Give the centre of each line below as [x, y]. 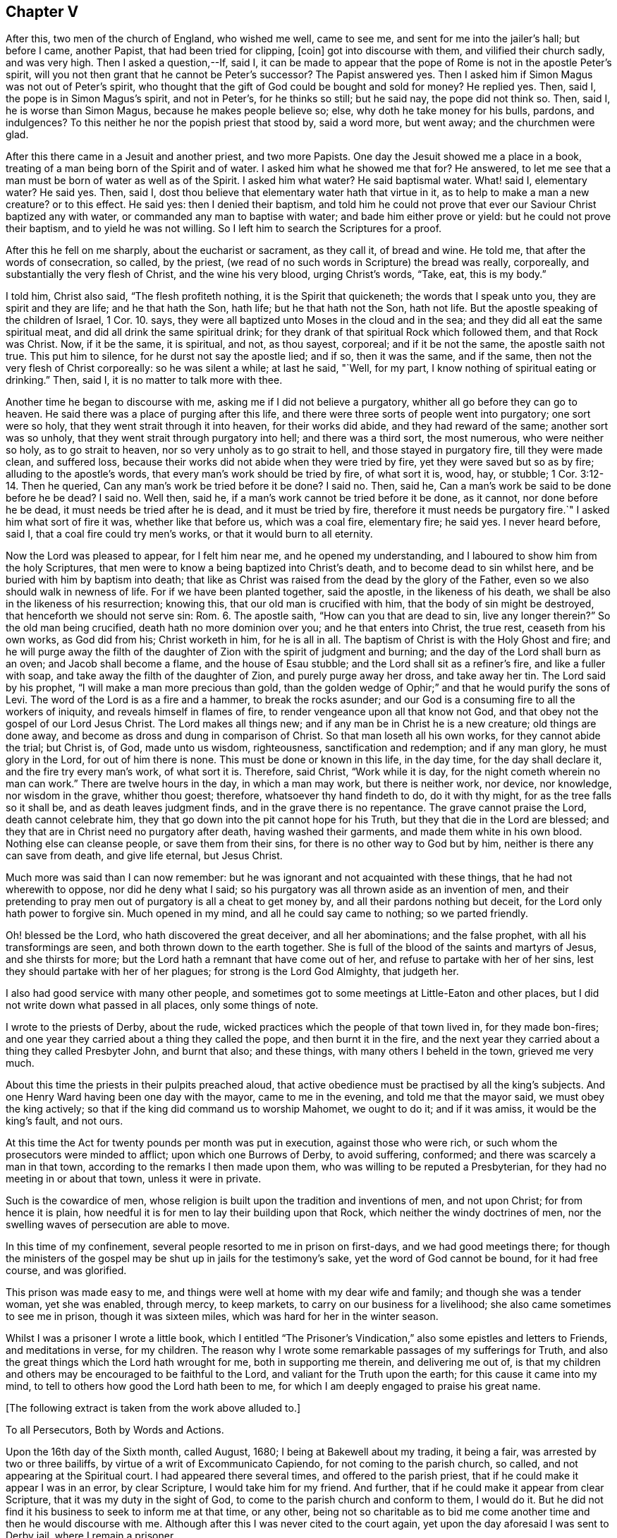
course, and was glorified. [66, 1271]
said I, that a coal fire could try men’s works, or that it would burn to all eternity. [189, 534]
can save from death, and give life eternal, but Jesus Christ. [144, 856]
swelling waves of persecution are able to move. [118, 1225]
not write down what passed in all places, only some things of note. [162, 1005]
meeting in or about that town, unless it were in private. [134, 1179]
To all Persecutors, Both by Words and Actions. [115, 1430]
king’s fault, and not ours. [65, 1121]
